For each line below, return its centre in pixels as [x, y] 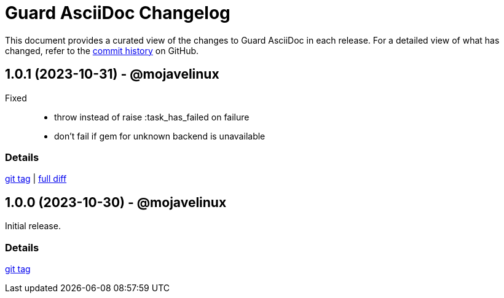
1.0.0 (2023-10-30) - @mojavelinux [116, 202]
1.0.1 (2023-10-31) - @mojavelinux [112, 74]
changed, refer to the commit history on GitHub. [102, 50]
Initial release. [33, 226]
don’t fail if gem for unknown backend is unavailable [160, 136]
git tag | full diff [36, 179]
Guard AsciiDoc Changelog [118, 13]
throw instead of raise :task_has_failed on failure [152, 117]
